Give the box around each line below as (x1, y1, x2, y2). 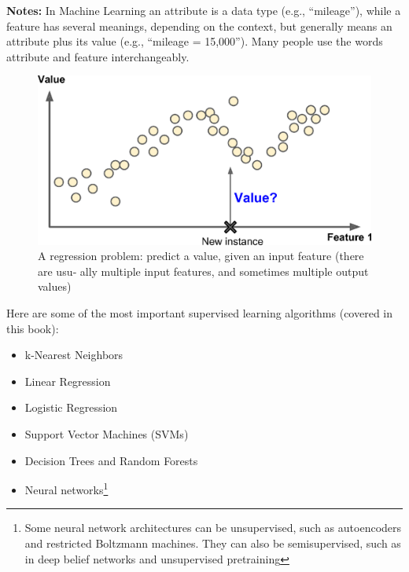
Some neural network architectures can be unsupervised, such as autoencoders (24, 519, 402, 536)
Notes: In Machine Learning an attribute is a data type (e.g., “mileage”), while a (6, 2, 401, 18)
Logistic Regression (24, 399, 118, 416)
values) (38, 278, 72, 295)
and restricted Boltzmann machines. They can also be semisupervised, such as (24, 535, 401, 552)
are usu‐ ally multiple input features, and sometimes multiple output (38, 262, 369, 279)
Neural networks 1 (24, 479, 109, 497)
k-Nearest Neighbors (24, 346, 123, 363)
